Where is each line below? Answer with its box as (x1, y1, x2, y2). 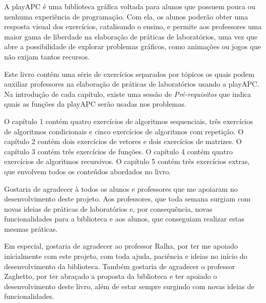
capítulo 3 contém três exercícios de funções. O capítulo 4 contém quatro (4, 146, 233, 156)
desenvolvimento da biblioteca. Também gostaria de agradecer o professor (4, 260, 235, 271)
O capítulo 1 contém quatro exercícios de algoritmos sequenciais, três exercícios (4, 115, 253, 126)
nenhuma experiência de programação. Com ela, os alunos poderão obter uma (4, 11, 248, 22)
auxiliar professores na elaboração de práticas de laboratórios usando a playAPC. (4, 78, 259, 89)
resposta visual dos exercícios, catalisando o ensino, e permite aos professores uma (4, 21, 262, 32)
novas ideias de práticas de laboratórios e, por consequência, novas (4, 203, 213, 214)
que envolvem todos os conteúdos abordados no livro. (4, 166, 171, 176)
